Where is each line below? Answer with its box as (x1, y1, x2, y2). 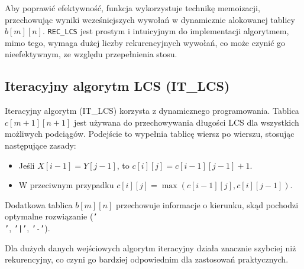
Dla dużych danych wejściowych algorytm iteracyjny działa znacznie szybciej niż (5, 241, 296, 254)
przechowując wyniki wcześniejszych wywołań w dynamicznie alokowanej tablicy (5, 13, 295, 25)
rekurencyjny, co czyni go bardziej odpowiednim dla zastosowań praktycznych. (5, 253, 289, 265)
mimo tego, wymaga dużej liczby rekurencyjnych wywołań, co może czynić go (5, 36, 286, 48)
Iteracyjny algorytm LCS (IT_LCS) (5, 77, 230, 95)
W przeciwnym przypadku (18, 179, 114, 191)
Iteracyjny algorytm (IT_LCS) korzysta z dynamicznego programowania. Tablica (5, 104, 299, 117)
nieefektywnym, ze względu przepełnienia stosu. (5, 48, 177, 60)
